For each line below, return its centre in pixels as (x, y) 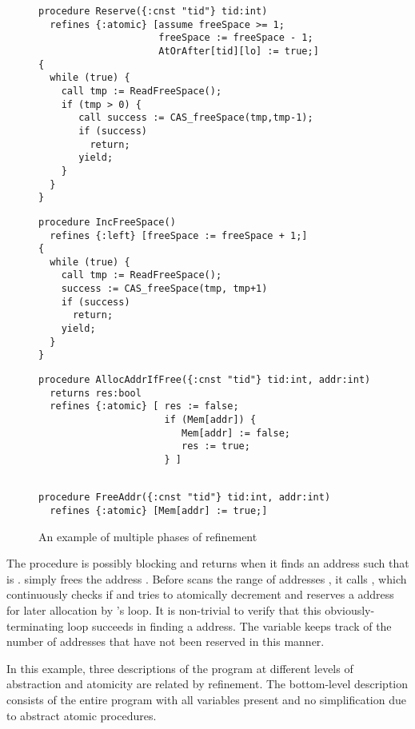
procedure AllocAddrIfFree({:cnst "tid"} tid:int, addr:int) (205, 380)
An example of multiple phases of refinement (148, 536)
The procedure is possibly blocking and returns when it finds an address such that (208, 563)
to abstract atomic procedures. (82, 715)
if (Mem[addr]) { (210, 420)
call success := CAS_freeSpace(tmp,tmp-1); (196, 118)
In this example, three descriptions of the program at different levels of (180, 668)
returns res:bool (96, 393)
